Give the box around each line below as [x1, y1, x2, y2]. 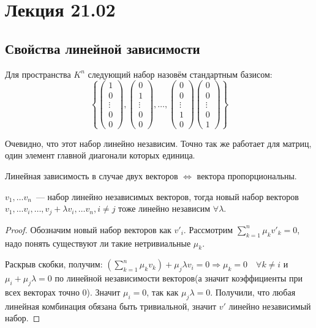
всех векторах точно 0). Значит [5, 285, 121, 298]
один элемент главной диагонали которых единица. [5, 149, 195, 162]
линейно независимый [228, 299, 311, 312]
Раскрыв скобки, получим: [5, 258, 103, 270]
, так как [146, 285, 179, 298]
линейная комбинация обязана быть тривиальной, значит [5, 299, 217, 312]
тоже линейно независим [118, 202, 211, 215]
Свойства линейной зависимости [5, 39, 200, 58]
